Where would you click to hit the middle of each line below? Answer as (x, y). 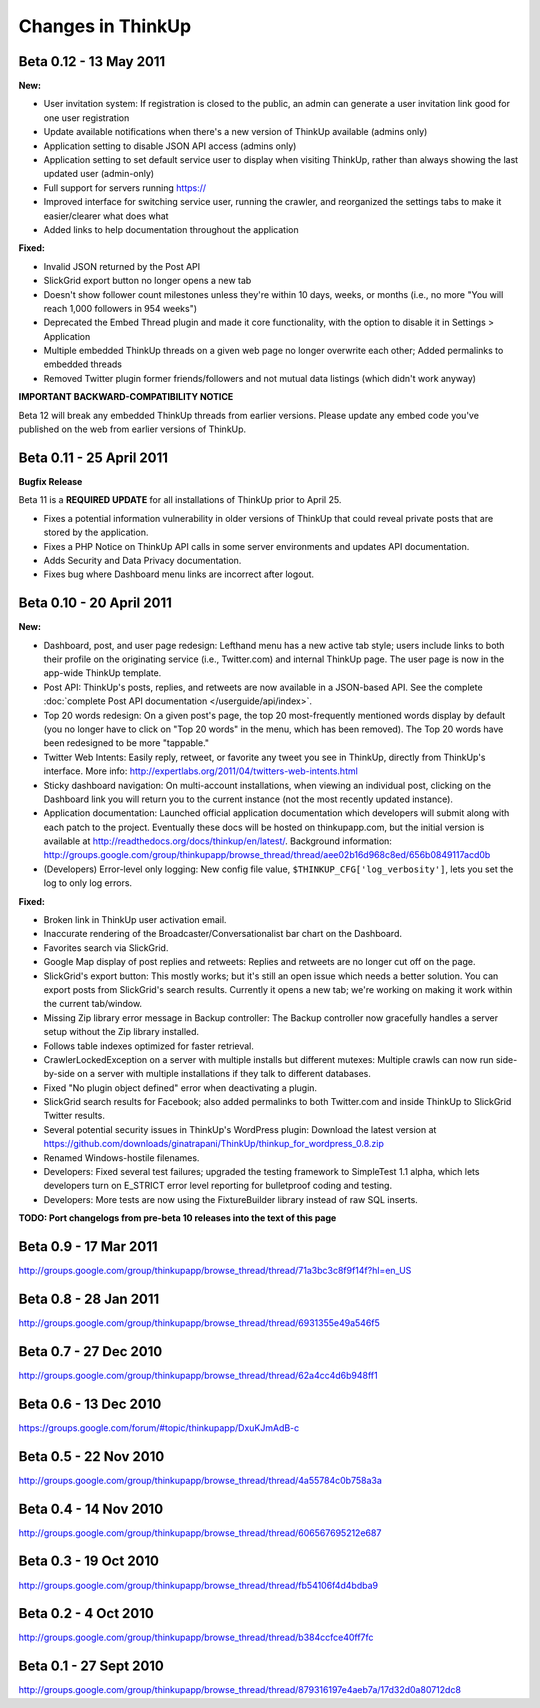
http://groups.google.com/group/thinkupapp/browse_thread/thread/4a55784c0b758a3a (200, 1480)
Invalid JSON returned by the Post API (122, 266)
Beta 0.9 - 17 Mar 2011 (88, 1246)
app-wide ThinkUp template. (102, 673)
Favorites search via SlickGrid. (106, 947)
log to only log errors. (88, 883)
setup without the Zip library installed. (121, 1032)
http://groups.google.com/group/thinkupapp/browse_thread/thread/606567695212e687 (200, 1532)
